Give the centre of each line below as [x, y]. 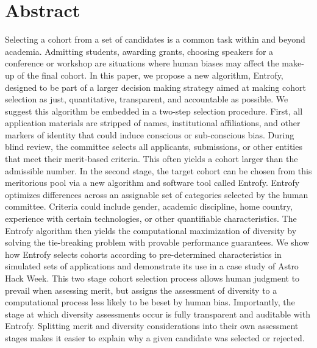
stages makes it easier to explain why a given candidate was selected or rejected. [155, 337]
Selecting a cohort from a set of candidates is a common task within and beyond [155, 39]
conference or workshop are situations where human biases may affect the [142, 63]
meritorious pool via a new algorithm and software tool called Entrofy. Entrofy [152, 183]
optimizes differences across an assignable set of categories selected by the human [157, 194]
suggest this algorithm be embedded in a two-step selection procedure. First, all [154, 111]
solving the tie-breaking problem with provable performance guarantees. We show [157, 242]
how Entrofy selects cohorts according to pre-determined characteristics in [143, 254]
